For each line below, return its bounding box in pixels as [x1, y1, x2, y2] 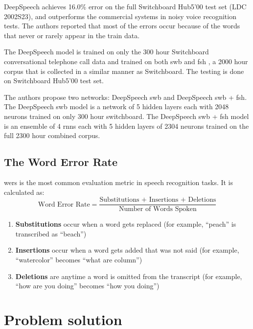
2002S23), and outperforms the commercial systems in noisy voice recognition [4, 11, 236, 21]
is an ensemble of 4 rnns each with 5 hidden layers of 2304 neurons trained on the [4, 120, 249, 131]
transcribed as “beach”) [15, 228, 87, 238]
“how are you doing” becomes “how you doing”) [15, 281, 160, 291]
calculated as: [4, 187, 45, 197]
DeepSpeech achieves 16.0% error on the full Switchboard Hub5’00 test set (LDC [4, 1, 247, 11]
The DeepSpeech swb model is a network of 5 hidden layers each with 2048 [4, 101, 229, 112]
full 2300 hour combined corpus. [4, 130, 100, 141]
